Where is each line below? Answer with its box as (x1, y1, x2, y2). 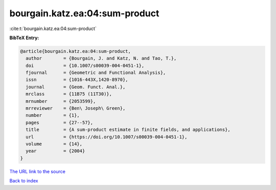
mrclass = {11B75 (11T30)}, (26, 91, 112, 97)
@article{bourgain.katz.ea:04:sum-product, (20, 48, 131, 54)
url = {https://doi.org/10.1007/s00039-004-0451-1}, (26, 134, 188, 140)
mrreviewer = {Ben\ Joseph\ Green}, (26, 105, 126, 112)
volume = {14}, (26, 141, 83, 147)
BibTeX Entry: (9, 35, 39, 41)
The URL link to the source (9, 168, 66, 174)
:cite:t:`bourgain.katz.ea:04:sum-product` (9, 25, 97, 32)
